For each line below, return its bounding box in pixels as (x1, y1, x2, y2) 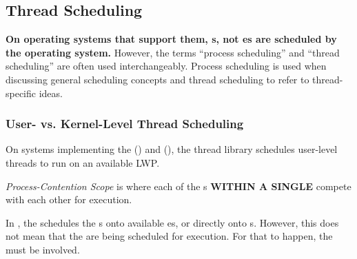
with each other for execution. (6, 192, 132, 207)
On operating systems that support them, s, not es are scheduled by (6, 32, 337, 46)
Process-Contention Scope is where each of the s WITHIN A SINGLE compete (6, 178, 351, 193)
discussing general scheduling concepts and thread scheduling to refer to (6, 72, 309, 86)
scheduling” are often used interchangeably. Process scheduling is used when (6, 59, 327, 73)
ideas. (39, 85, 63, 100)
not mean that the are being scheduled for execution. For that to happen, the (6, 229, 333, 243)
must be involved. (6, 242, 80, 256)
